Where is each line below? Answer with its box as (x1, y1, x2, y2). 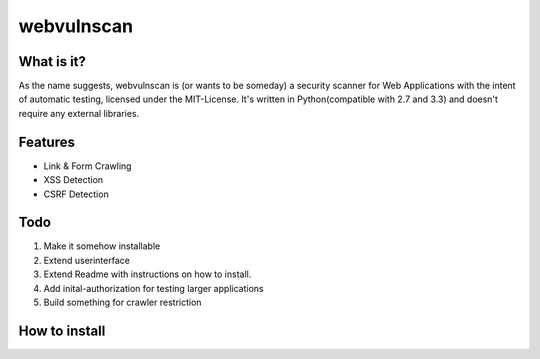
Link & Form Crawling (43, 160, 132, 172)
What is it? (18, 53, 87, 70)
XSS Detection (43, 174, 104, 186)
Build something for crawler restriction (43, 296, 202, 308)
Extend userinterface (43, 254, 130, 266)
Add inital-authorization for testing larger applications (43, 282, 264, 294)
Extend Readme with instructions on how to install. (43, 268, 252, 280)
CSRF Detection (43, 188, 109, 200)
